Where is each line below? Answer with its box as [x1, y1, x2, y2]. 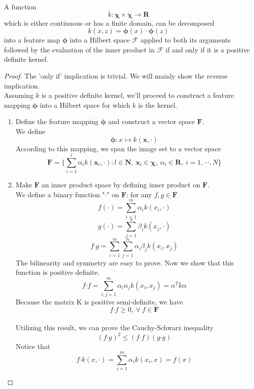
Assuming [4, 90, 34, 100]
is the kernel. [138, 99, 177, 110]
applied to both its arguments [140, 35, 231, 45]
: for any [126, 189, 152, 199]
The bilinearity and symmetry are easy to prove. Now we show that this [15, 257, 234, 267]
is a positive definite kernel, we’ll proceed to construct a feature [42, 90, 234, 100]
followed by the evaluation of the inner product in [4, 44, 155, 54]
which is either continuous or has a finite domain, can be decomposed [4, 17, 214, 28]
